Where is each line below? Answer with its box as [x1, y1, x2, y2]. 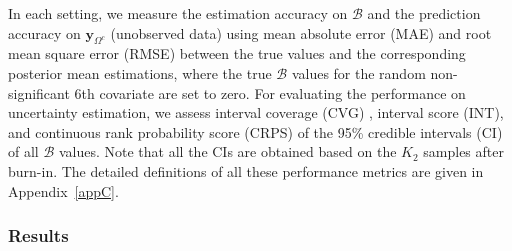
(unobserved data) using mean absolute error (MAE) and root [110, 22, 492, 43]
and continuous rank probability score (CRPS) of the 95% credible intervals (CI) [8, 121, 503, 142]
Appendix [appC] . [8, 180, 119, 201]
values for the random [291, 62, 426, 83]
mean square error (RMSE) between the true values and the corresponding [8, 43, 466, 64]
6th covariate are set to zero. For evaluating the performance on [74, 82, 466, 103]
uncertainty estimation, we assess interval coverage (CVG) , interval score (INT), [8, 102, 504, 123]
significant [8, 82, 70, 103]
